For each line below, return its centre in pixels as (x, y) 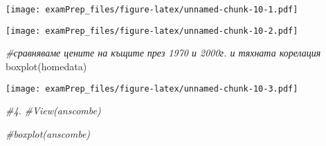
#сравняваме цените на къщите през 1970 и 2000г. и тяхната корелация (163, 53)
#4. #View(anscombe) (53, 111)
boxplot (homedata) (46, 66)
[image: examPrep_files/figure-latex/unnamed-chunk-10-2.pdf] (152, 31)
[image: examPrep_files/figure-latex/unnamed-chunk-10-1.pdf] (152, 10)
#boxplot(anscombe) (48, 133)
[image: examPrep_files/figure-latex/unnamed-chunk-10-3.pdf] (152, 88)
